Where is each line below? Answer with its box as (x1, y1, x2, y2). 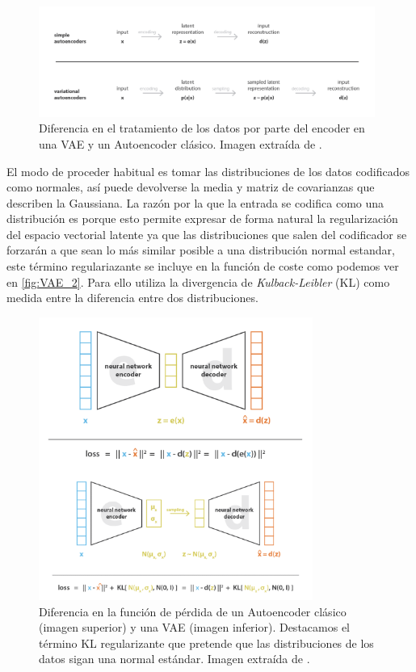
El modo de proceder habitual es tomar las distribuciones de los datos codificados (6, 162, 410, 179)
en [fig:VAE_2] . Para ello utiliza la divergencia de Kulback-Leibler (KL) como (6, 273, 390, 290)
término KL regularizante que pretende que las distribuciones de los (39, 634, 374, 651)
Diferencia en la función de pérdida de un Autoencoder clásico (39, 603, 347, 619)
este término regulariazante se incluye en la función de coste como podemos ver (6, 258, 399, 275)
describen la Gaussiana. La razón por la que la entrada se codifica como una (6, 194, 384, 211)
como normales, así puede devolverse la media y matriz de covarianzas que (6, 178, 375, 195)
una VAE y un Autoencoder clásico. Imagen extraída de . (39, 135, 322, 152)
